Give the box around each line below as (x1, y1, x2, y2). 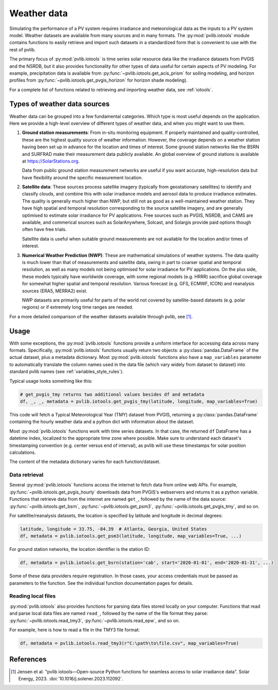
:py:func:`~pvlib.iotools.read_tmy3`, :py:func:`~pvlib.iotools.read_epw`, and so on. (9, 617, 180, 623)
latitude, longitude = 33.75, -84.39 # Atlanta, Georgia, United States (20, 526, 207, 532)
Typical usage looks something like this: (9, 378, 93, 384)
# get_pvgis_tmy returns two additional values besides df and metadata (20, 391, 205, 397)
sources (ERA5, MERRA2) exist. (22, 287, 88, 294)
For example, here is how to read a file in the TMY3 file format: (9, 627, 140, 633)
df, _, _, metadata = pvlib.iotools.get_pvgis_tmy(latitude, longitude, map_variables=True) (20, 399, 258, 404)
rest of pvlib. (9, 46, 36, 53)
